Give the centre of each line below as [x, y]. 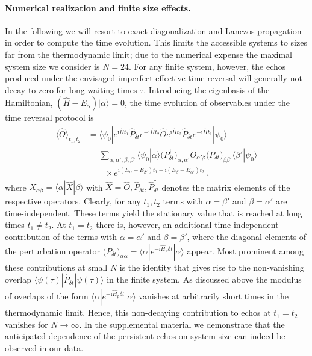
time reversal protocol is [49, 118]
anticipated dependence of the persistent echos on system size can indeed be [145, 336]
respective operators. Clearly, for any [73, 201]
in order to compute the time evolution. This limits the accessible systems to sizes [156, 42]
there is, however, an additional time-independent [187, 225]
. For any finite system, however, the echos [207, 66]
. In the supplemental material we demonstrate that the [182, 324]
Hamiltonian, [29, 103]
